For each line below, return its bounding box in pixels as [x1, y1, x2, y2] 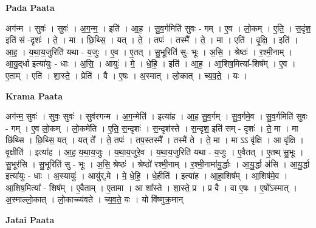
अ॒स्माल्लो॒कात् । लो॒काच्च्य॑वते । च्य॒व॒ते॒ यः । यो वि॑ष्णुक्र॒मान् [5, 193, 184, 206]
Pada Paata [5, 1, 55, 13]
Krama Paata [5, 89, 63, 102]
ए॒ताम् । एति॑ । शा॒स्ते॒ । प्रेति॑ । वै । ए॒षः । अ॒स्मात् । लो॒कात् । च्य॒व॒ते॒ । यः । [5, 69, 248, 81]
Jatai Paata [5, 213, 55, 226]
